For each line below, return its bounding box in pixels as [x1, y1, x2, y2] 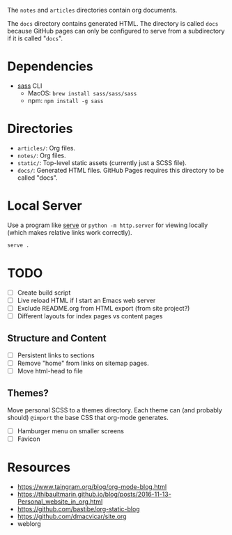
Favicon [17, 435, 40, 443]
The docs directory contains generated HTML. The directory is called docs [7, 20, 219, 27]
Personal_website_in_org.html [17, 497, 103, 506]
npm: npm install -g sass [27, 96, 104, 104]
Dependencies [7, 59, 93, 75]
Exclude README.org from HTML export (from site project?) [17, 304, 190, 312]
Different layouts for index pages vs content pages [17, 311, 163, 320]
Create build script [17, 288, 71, 297]
